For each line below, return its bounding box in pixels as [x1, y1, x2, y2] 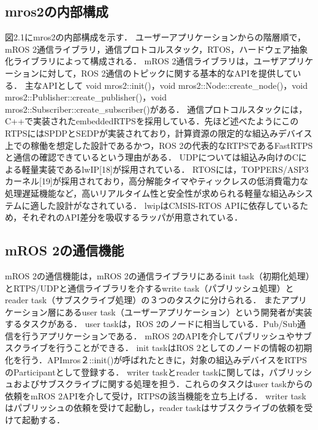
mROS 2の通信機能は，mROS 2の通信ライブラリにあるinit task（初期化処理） [5, 269, 310, 282]
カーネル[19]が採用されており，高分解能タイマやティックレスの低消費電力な [5, 175, 309, 187]
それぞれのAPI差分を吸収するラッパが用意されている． [21, 211, 243, 224]
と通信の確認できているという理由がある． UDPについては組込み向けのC [5, 151, 298, 164]
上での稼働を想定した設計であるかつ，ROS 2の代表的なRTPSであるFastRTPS [5, 138, 313, 151]
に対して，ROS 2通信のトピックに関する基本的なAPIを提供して [39, 66, 293, 79]
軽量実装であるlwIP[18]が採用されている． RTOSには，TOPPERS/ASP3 [21, 162, 309, 175]
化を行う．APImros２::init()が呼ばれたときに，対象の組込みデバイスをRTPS [5, 353, 307, 366]
